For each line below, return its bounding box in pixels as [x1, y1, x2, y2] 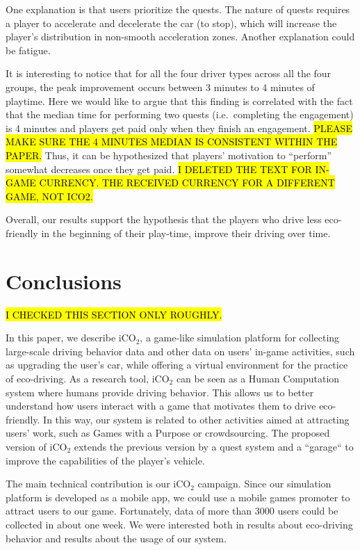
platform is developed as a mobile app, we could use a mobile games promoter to [6, 490, 350, 504]
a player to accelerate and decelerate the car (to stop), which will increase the [6, 15, 337, 30]
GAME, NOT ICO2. [6, 188, 93, 203]
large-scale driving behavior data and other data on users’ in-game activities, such [6, 343, 355, 358]
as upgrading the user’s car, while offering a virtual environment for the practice [6, 357, 348, 372]
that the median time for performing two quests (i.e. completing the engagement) [6, 107, 354, 122]
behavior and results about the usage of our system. [6, 531, 227, 545]
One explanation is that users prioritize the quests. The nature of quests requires [6, 2, 350, 16]
